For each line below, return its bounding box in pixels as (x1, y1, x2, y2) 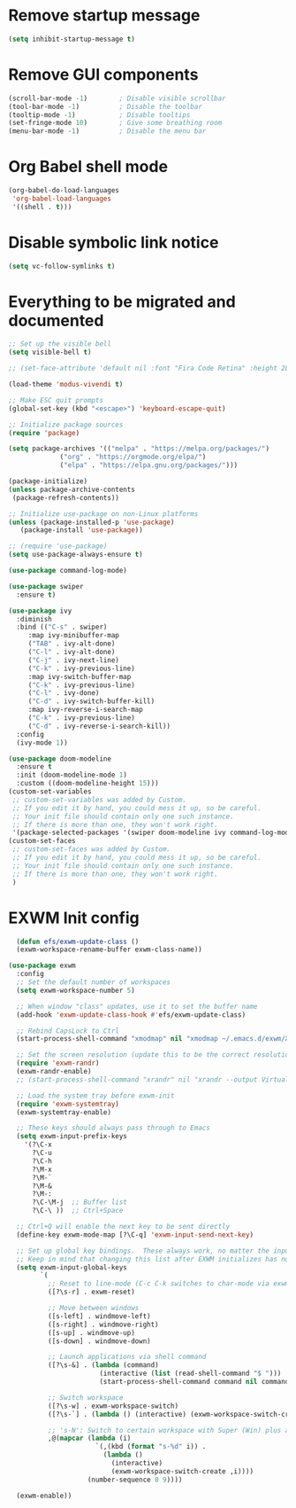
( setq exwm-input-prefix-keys (16, 1132, 127, 1141)
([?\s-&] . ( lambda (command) (47, 1361, 160, 1370)
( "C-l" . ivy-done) (27, 689, 100, 698)
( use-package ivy (8, 606, 72, 615)
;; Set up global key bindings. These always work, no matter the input (16, 1246, 293, 1255)
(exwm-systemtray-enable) (16, 1107, 112, 1117)
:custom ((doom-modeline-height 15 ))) (16, 779, 160, 788)
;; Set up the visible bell (8, 340, 112, 348)
